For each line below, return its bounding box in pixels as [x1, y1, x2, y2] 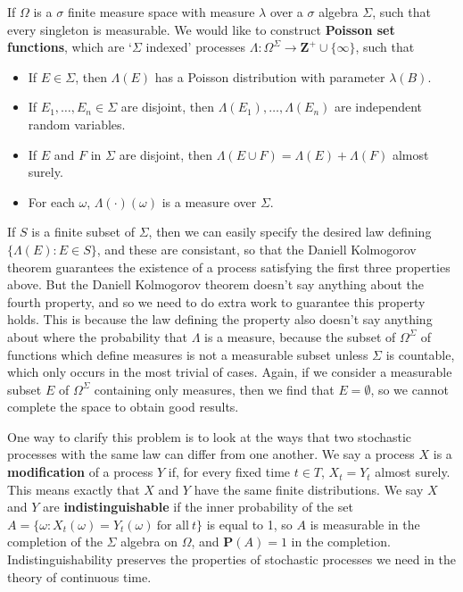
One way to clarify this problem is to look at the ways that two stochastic [7, 427, 412, 446]
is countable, [385, 345, 455, 363]
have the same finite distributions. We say [194, 479, 424, 498]
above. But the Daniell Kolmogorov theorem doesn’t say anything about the [7, 275, 424, 294]
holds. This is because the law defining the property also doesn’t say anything [7, 310, 433, 329]
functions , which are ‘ [7, 38, 132, 56]
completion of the [7, 532, 103, 551]
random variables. [28, 114, 126, 133]
